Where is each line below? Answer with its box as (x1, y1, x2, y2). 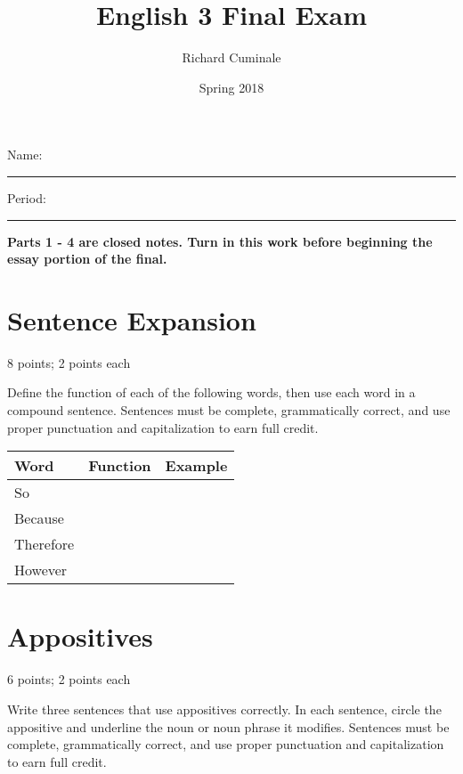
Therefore (14, 534, 75, 555)
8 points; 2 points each (7, 353, 131, 371)
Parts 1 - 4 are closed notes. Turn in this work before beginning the (7, 232, 433, 250)
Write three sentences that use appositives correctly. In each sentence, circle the (7, 699, 442, 718)
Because (14, 508, 64, 529)
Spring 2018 (199, 77, 264, 96)
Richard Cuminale (182, 48, 281, 67)
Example (165, 455, 228, 477)
